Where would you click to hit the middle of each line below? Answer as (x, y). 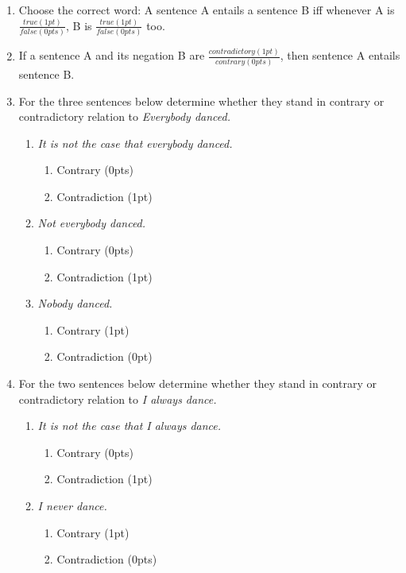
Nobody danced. (75, 303)
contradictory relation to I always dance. (118, 399)
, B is (79, 25)
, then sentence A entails (340, 55)
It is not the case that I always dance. (130, 426)
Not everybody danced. (92, 223)
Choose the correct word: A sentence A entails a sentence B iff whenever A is (207, 10)
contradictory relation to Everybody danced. (125, 116)
